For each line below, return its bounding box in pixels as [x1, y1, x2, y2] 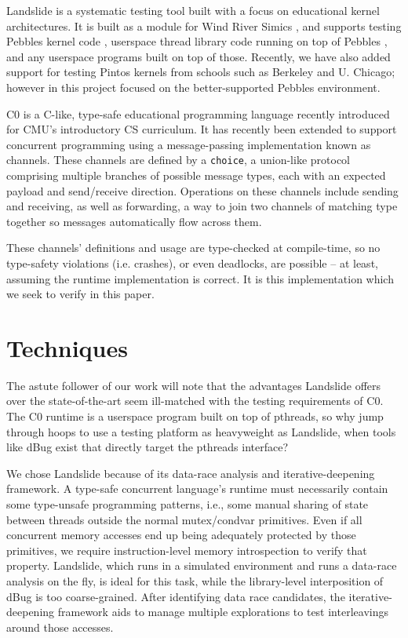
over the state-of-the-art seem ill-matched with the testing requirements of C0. [6, 392, 384, 409]
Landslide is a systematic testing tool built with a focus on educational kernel [6, 2, 380, 18]
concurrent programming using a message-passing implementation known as [6, 136, 371, 152]
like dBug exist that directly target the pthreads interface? [6, 439, 289, 455]
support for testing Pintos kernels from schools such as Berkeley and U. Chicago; [6, 64, 395, 80]
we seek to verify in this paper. [6, 286, 155, 302]
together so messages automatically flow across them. [6, 213, 262, 229]
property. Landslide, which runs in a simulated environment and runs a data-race [6, 557, 397, 574]
